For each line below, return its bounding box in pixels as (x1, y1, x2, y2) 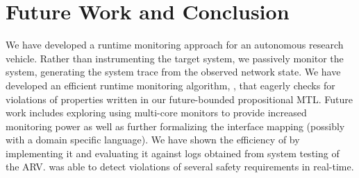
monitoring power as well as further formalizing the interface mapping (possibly (6, 118, 345, 133)
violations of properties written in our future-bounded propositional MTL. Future (6, 91, 353, 106)
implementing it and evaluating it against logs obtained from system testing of (6, 145, 340, 160)
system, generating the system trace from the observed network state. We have (6, 64, 341, 79)
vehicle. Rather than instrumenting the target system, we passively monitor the (6, 51, 344, 65)
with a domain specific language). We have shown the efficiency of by (6, 132, 300, 147)
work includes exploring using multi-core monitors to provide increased (6, 105, 307, 120)
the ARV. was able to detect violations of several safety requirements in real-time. (6, 159, 354, 174)
